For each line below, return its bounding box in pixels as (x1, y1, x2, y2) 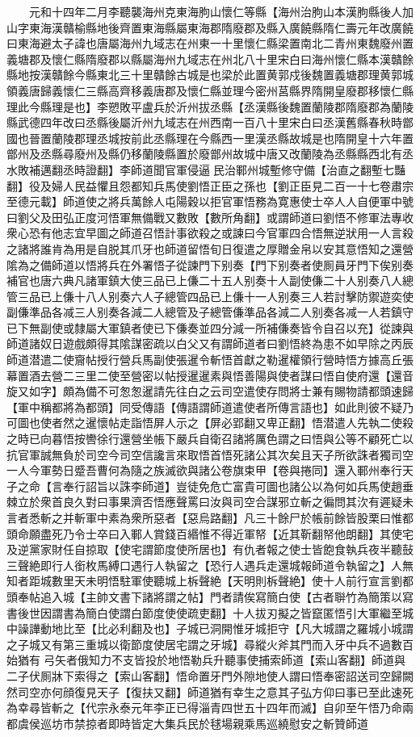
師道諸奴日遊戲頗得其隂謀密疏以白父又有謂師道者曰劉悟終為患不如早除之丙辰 (6, 335, 414, 352)
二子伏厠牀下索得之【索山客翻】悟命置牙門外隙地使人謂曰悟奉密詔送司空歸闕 (6, 667, 414, 684)
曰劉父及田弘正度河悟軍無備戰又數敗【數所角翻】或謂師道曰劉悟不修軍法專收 (6, 208, 414, 225)
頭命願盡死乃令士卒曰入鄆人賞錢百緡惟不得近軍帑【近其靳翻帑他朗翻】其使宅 (6, 525, 414, 542)
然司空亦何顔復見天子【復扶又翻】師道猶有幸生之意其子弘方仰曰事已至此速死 (6, 683, 414, 700)
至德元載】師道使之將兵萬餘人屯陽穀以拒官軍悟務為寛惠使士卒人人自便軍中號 (6, 193, 414, 210)
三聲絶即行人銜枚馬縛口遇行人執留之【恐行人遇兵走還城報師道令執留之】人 (6, 556, 402, 573)
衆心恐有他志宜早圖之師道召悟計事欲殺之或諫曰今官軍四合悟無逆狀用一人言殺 (6, 224, 414, 241)
